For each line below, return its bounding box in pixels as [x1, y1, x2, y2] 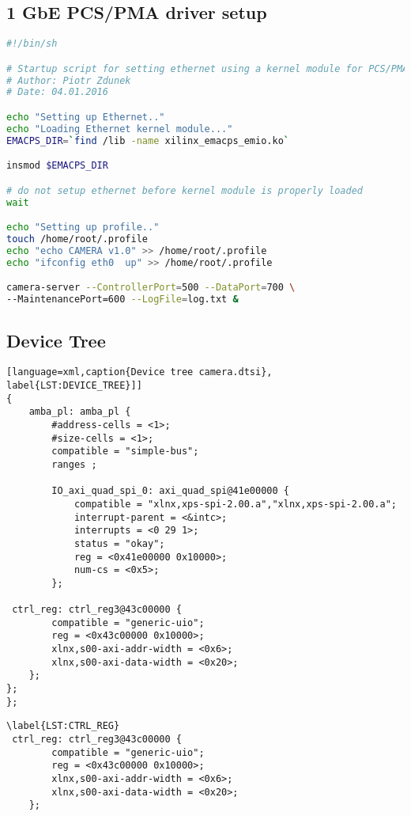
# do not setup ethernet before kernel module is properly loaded [6, 184, 364, 196]
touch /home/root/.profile [6, 233, 148, 245]
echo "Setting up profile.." [6, 222, 160, 233]
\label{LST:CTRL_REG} [6, 720, 120, 732]
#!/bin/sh [6, 38, 58, 50]
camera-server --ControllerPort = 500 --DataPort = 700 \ [6, 282, 296, 294]
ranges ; [51, 458, 97, 470]
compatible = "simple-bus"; [51, 446, 199, 457]
